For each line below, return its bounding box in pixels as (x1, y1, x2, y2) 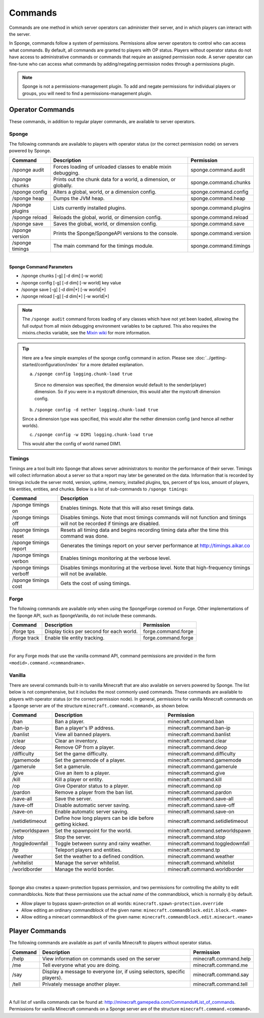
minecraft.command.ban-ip (168, 725, 231, 732)
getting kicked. (54, 821, 89, 828)
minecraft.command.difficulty (168, 750, 236, 757)
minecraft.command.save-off (168, 802, 235, 809)
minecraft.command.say (193, 971, 249, 978)
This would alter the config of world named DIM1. (22, 440, 122, 446)
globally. (53, 182, 73, 189)
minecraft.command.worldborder (168, 866, 244, 873)
